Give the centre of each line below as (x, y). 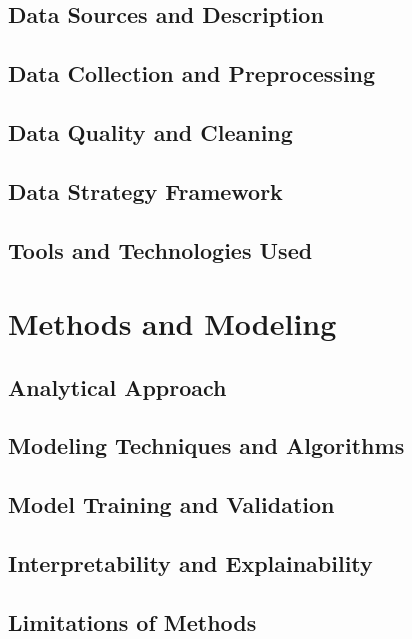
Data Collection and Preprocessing (192, 73)
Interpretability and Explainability (190, 563)
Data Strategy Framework (145, 190)
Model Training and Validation (171, 504)
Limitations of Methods (132, 621)
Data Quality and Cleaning (150, 131)
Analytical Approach (117, 386)
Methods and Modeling (172, 323)
